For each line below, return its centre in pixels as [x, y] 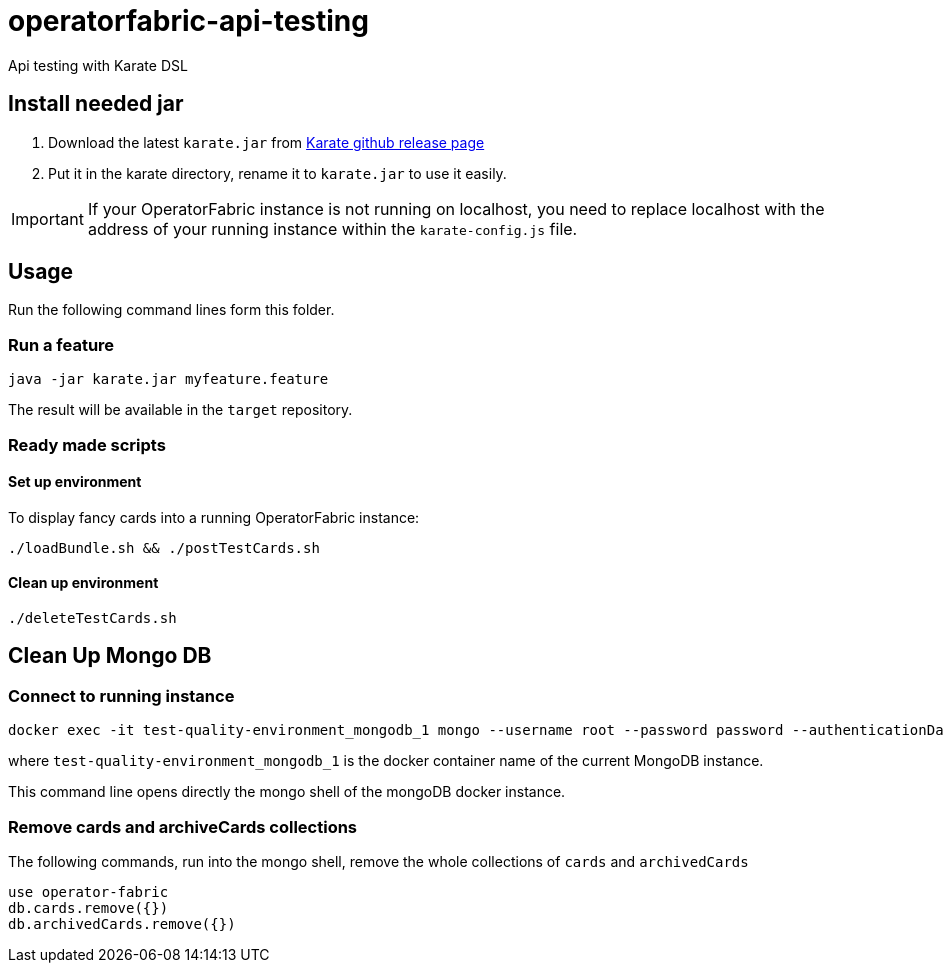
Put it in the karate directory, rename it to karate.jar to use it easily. [277, 173]
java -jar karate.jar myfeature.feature [168, 379]
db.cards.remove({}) [88, 907]
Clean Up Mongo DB [110, 656]
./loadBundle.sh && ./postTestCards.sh [164, 547]
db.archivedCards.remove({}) [122, 923]
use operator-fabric [88, 891]
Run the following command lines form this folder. [171, 310]
